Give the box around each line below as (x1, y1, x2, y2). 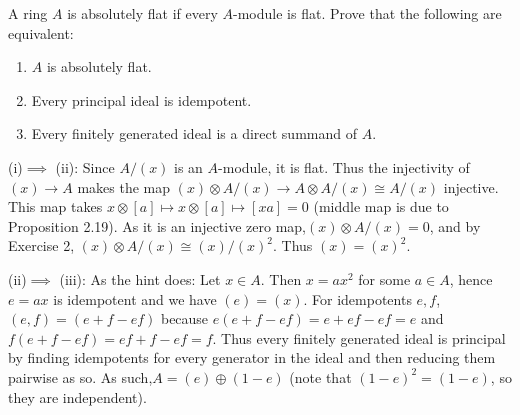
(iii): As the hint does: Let (59, 268, 221, 289)
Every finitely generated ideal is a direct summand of (31, 123, 357, 144)
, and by (429, 215, 481, 236)
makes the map (77, 176, 170, 197)
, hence (449, 268, 493, 289)
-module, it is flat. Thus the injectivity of (218, 156, 470, 177)
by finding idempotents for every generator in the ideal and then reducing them (8, 347, 496, 368)
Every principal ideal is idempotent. (31, 89, 252, 110)
